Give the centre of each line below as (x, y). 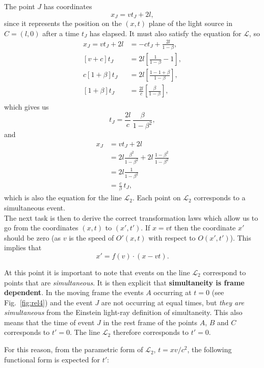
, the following (209, 349)
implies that (23, 247)
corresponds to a (220, 198)
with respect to (172, 237)
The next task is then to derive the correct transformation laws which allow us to (131, 217)
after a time (61, 33)
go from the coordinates (41, 228)
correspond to (225, 272)
